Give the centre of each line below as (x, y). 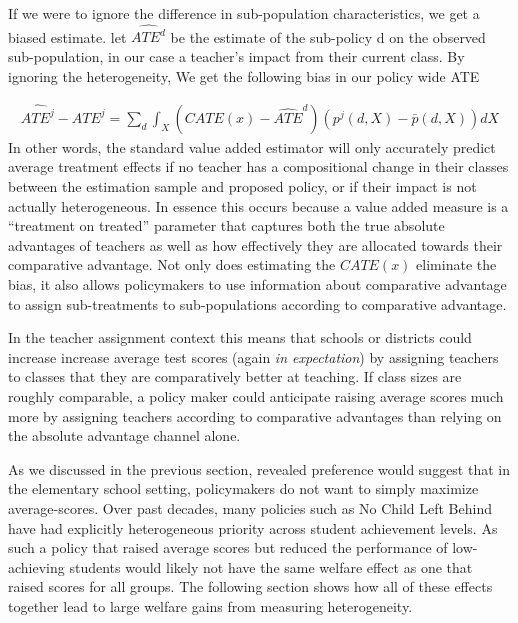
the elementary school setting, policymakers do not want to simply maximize (243, 488)
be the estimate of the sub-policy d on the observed (328, 36)
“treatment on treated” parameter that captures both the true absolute (226, 225)
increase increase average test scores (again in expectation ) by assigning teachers (253, 356)
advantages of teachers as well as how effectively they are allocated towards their (255, 244)
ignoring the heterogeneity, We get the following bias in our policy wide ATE (244, 75)
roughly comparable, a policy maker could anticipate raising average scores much (256, 395)
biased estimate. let (67, 36)
